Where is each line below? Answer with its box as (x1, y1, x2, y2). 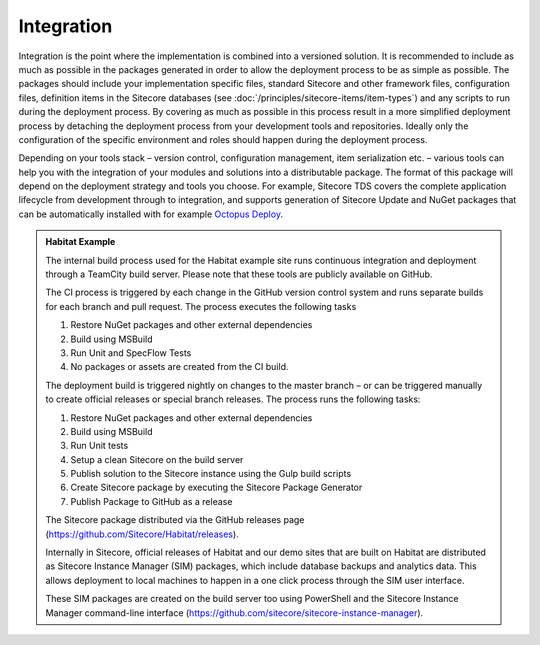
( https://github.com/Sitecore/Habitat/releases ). (45, 528, 239, 540)
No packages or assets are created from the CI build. (70, 361, 289, 373)
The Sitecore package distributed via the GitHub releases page (45, 514, 305, 526)
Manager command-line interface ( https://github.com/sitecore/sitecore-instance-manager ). (45, 606, 424, 619)
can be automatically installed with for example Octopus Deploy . (18, 208, 284, 220)
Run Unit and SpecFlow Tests (70, 346, 192, 359)
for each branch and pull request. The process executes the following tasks (45, 300, 357, 312)
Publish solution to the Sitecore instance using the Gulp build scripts (70, 468, 352, 480)
